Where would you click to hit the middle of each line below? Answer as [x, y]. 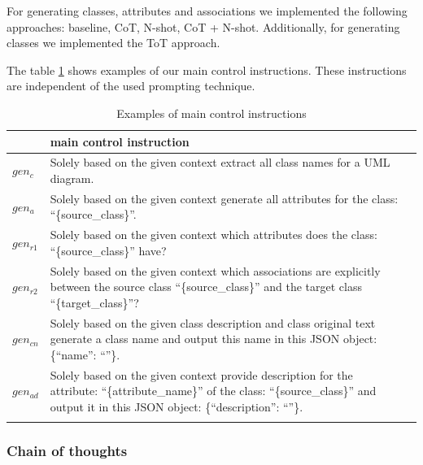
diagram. [72, 178]
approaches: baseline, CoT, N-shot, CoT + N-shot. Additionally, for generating [203, 26]
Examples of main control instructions [211, 113]
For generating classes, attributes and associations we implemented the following [207, 11]
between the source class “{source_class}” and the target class [206, 287]
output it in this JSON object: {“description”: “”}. [177, 406]
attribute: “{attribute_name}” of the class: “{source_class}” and [213, 391]
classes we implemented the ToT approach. [113, 43]
